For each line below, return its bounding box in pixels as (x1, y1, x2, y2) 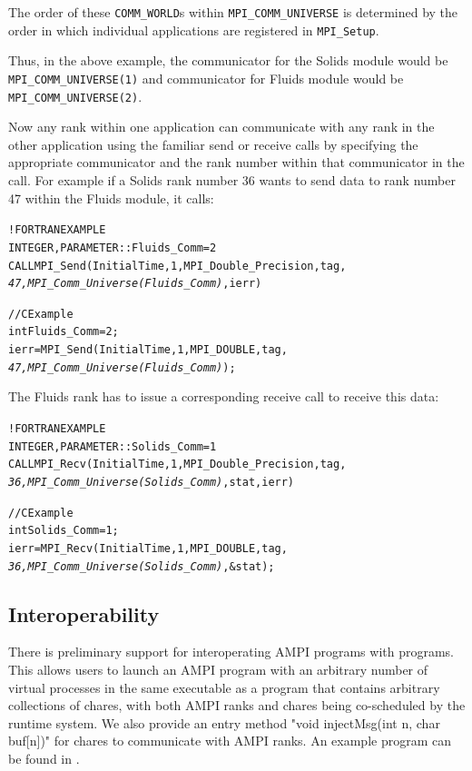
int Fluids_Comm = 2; (8, 325, 119, 339)
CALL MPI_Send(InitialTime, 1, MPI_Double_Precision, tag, (8, 259, 347, 272)
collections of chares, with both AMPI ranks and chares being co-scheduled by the (8, 696, 466, 715)
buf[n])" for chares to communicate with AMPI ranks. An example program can (8, 731, 452, 750)
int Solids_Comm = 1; (8, 524, 119, 538)
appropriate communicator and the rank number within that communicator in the (8, 153, 465, 172)
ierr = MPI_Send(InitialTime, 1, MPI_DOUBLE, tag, (8, 343, 288, 357)
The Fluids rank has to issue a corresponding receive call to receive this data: (8, 387, 439, 406)
